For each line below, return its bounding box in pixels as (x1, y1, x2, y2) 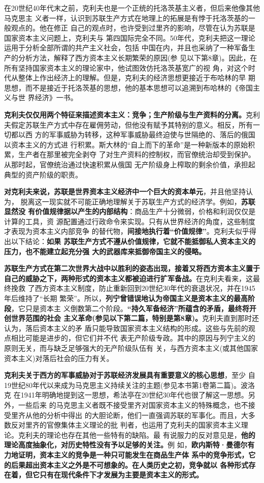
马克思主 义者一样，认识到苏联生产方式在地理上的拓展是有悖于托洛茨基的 (4, 12, 248, 23)
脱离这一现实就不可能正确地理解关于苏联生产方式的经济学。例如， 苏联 (20, 196, 255, 206)
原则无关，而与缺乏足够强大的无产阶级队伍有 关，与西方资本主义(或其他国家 (4, 343, 258, 353)
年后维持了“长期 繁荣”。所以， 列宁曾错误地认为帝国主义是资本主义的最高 (4, 293, 248, 304)
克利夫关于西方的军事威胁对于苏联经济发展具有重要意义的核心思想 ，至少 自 (4, 370, 255, 380)
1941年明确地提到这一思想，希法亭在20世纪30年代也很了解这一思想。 (20, 389, 248, 400)
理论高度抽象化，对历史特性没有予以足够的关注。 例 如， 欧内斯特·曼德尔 (4, 439, 248, 450)
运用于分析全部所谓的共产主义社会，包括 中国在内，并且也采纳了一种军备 (4, 42, 248, 53)
